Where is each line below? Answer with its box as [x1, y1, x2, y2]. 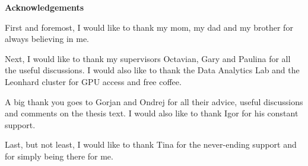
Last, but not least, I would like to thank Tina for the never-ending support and [5, 138, 297, 151]
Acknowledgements [5, 1, 84, 13]
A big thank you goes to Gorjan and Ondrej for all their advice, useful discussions [5, 95, 303, 108]
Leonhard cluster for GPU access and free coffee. [5, 75, 182, 87]
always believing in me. [5, 32, 90, 45]
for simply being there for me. [5, 149, 113, 162]
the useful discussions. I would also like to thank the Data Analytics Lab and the [5, 64, 300, 76]
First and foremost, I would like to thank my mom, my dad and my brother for [5, 21, 293, 33]
